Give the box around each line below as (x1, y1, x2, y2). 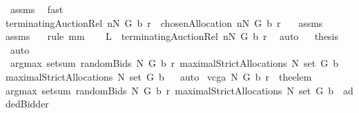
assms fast (10, 2, 64, 16)
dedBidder (6, 96, 49, 111)
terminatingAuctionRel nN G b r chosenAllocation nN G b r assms (6, 15, 323, 30)
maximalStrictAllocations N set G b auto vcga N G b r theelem (6, 69, 312, 83)
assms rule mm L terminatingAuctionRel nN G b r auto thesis (6, 29, 339, 43)
